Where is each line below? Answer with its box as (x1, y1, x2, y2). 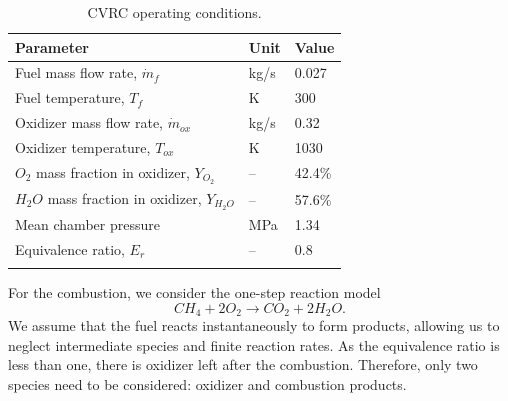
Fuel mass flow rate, (15, 62, 138, 83)
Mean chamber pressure (15, 214, 160, 235)
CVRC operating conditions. (87, 2, 262, 22)
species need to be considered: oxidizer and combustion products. (8, 374, 407, 395)
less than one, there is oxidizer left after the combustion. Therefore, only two (8, 354, 478, 375)
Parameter (15, 36, 89, 57)
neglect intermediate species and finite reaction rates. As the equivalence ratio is (8, 334, 500, 355)
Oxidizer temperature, (15, 136, 151, 157)
